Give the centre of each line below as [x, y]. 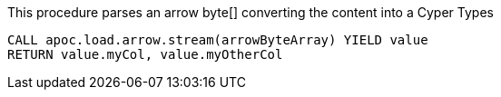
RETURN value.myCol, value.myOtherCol [145, 54]
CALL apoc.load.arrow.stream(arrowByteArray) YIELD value [218, 40]
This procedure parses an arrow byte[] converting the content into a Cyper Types [250, 12]
